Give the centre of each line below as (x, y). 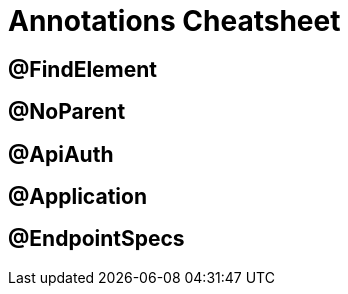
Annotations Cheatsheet (174, 21)
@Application (77, 197)
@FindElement (83, 69)
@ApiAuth (61, 154)
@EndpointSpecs (96, 239)
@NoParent (67, 112)
